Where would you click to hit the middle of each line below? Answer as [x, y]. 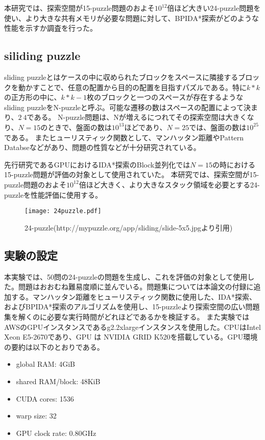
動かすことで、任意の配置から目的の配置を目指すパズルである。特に [132, 87]
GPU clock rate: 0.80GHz [56, 433]
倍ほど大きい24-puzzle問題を [214, 8]
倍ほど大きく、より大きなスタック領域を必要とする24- [169, 184]
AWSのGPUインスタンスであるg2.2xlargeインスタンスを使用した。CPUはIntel [132, 327]
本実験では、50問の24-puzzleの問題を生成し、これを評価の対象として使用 [126, 276]
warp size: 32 [36, 416]
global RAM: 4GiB [46, 364]
